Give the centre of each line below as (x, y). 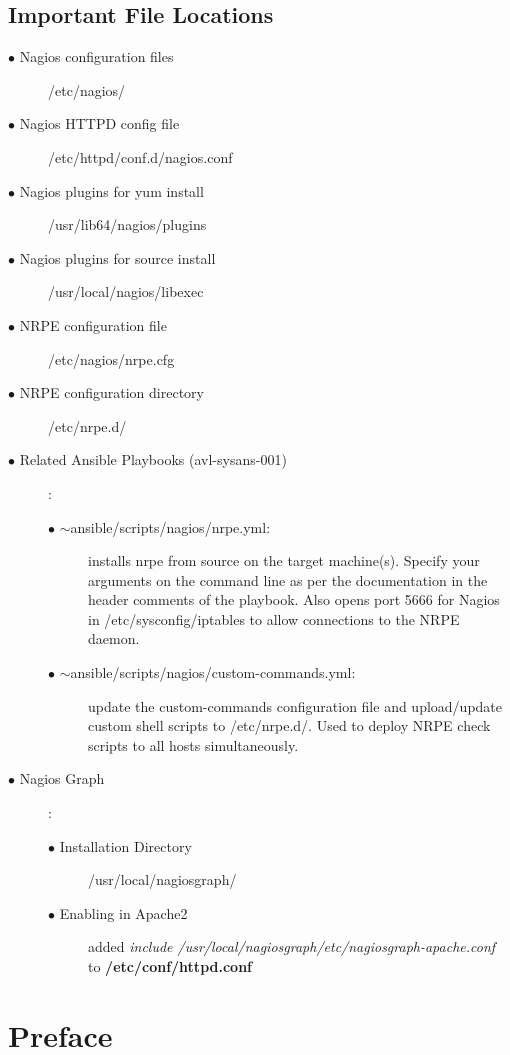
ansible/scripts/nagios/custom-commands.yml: (213, 672)
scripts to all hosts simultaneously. (193, 744)
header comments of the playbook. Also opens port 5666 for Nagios (294, 599)
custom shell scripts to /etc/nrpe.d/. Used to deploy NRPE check (289, 725)
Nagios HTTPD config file (99, 123)
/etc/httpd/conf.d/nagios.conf (140, 156)
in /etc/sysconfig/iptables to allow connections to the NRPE (274, 618)
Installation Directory (125, 845)
